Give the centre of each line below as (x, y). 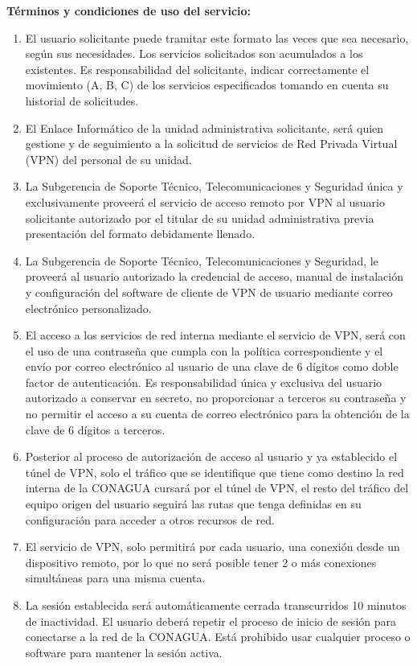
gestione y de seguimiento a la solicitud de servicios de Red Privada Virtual (211, 144)
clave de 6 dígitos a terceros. (95, 429)
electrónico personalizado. (88, 308)
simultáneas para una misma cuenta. (115, 578)
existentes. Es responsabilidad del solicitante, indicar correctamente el (197, 69)
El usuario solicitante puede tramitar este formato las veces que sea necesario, (217, 37)
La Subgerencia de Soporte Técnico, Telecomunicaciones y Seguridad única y (214, 186)
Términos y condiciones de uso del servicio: (129, 10)
